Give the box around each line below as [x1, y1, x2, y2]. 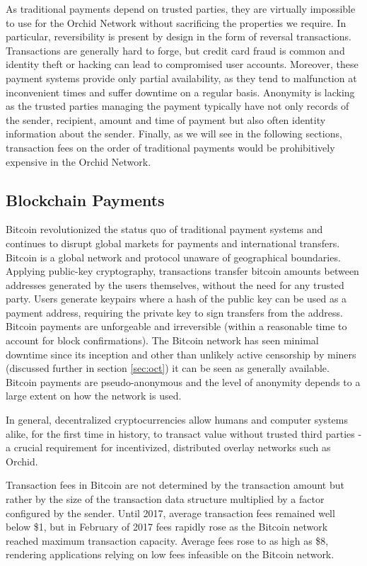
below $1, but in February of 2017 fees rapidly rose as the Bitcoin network [6, 519, 328, 534]
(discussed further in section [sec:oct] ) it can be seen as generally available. [6, 361, 330, 375]
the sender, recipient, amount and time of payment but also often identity [6, 112, 326, 127]
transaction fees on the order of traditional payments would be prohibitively [6, 140, 335, 154]
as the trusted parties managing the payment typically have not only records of [6, 98, 349, 113]
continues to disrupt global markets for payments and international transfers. [6, 235, 340, 250]
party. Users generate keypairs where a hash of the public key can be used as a [6, 291, 347, 306]
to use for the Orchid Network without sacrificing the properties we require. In [6, 15, 346, 30]
